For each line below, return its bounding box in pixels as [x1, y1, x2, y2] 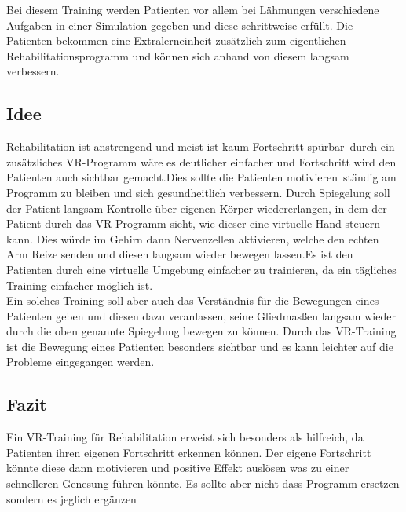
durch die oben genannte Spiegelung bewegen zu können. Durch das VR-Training [6, 323, 397, 339]
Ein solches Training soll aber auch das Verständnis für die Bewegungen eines [6, 292, 379, 309]
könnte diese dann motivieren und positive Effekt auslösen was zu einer [6, 459, 349, 476]
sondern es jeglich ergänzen [6, 490, 137, 507]
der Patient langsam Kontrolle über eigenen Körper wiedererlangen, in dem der [6, 199, 387, 216]
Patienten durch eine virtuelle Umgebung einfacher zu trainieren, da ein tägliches [6, 261, 397, 277]
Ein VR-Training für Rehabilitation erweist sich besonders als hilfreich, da [6, 429, 364, 445]
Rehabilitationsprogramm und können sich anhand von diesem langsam [6, 47, 349, 64]
